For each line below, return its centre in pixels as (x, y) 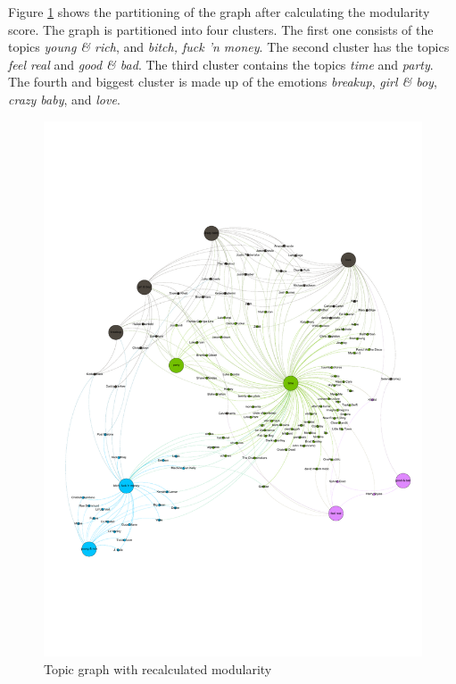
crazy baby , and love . (64, 99)
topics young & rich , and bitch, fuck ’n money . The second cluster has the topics (229, 47)
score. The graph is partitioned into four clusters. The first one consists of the (221, 29)
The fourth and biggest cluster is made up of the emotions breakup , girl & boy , (223, 82)
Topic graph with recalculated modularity (158, 669)
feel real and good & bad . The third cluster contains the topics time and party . (221, 64)
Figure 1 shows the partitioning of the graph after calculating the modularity (219, 12)
